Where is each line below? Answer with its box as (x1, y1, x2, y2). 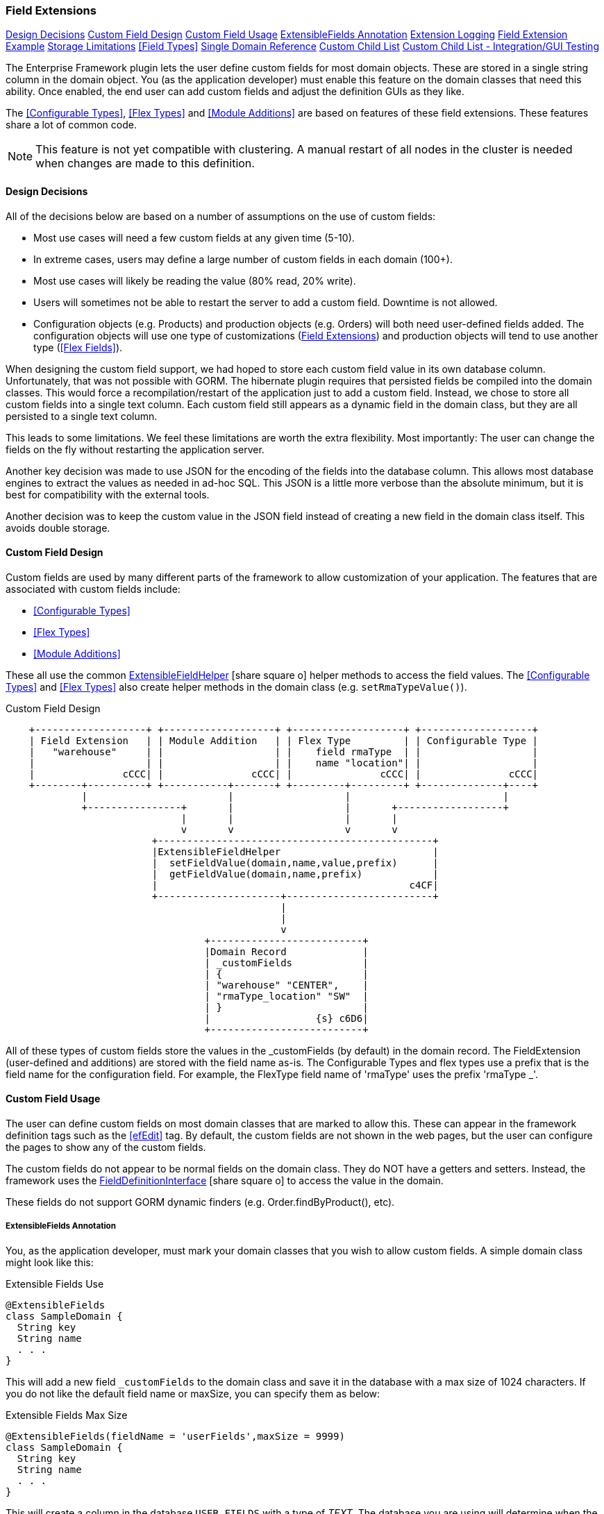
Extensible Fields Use (6, 1277, 104, 1290)
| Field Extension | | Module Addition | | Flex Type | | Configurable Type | (28, 734, 539, 746)
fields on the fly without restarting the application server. (6, 443, 265, 455)
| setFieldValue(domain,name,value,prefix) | (151, 857, 439, 868)
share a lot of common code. (6, 119, 137, 131)
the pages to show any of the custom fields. (6, 1141, 206, 1154)
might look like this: (6, 1256, 94, 1268)
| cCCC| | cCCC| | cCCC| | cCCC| (28, 768, 539, 780)
